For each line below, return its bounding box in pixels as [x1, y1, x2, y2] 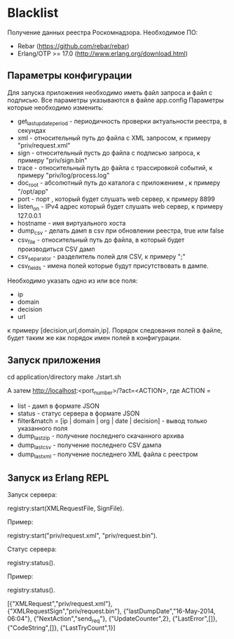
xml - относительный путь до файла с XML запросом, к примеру [17, 134, 212, 142]
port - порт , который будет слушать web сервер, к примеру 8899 [17, 195, 215, 203]
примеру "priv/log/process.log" [17, 171, 110, 179]
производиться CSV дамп [17, 245, 95, 253]
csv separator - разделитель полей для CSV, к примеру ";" [17, 252, 186, 262]
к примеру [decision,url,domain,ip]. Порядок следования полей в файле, [7, 326, 223, 335]
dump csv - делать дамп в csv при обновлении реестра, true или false [17, 226, 224, 236]
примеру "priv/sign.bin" [17, 156, 88, 164]
